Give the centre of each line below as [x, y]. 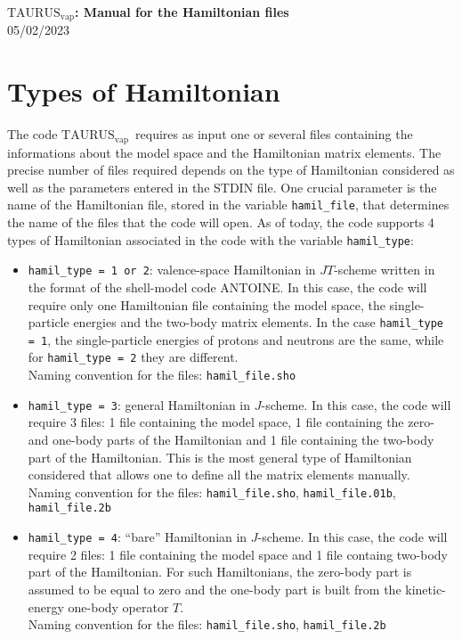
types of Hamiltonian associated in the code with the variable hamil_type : [211, 239]
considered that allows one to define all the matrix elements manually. [219, 475]
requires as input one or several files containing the [274, 134]
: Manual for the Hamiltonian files [182, 12]
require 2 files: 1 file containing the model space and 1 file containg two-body [238, 554]
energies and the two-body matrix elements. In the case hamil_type [259, 322]
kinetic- [426, 589]
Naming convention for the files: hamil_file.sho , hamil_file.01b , [212, 492]
